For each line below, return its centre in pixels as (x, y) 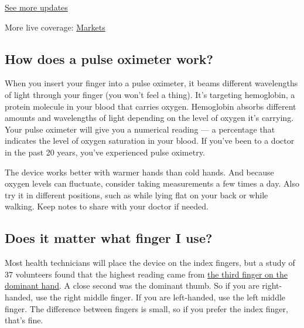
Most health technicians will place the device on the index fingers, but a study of (150, 263)
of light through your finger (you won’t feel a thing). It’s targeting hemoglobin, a (150, 94)
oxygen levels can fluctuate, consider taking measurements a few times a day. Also (152, 183)
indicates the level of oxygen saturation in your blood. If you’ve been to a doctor (150, 141)
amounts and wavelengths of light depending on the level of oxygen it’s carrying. (149, 118)
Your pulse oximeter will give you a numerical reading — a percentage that (140, 129)
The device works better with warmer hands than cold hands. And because (139, 172)
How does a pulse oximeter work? (109, 58)
